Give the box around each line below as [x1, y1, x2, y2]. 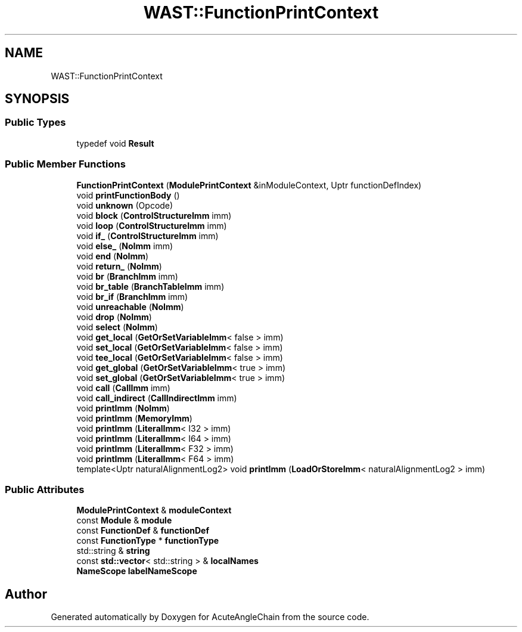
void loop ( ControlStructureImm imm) [76, 220, 227, 231]
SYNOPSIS [5, 91, 70, 107]
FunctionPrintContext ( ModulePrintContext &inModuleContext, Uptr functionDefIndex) [76, 179, 422, 190]
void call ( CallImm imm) [76, 382, 170, 393]
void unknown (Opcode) [76, 200, 173, 210]
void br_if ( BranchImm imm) [76, 291, 188, 302]
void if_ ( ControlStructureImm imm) [76, 230, 219, 241]
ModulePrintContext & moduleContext [76, 505, 232, 516]
